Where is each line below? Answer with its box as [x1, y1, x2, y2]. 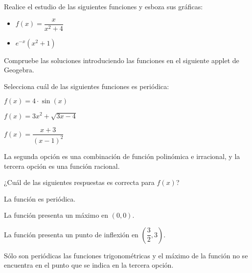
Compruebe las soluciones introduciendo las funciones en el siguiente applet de [4, 55, 239, 65]
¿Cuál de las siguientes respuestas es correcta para [4, 177, 155, 187]
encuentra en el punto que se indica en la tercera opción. [4, 260, 174, 270]
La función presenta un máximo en [4, 210, 109, 220]
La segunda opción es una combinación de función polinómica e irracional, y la [4, 151, 240, 161]
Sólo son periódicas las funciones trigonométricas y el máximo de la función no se [4, 250, 248, 260]
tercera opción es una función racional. [4, 160, 120, 171]
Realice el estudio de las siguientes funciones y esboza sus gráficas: [4, 1, 203, 11]
